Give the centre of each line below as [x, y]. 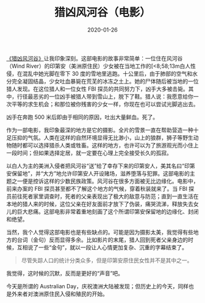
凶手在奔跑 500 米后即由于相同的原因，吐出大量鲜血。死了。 [82, 117]
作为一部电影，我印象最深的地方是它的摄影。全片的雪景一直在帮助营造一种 [100, 130]
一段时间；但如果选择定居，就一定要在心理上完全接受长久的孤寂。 [89, 152]
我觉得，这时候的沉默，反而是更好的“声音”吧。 [65, 273]
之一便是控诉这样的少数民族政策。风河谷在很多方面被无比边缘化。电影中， [105, 181]
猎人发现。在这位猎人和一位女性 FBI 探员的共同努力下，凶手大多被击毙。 [98, 88]
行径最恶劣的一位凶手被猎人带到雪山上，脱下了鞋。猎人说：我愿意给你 [105, 96]
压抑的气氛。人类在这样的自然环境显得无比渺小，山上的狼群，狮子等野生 [102, 137]
